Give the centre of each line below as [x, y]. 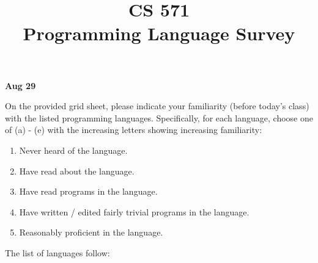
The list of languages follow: [57, 252]
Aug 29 [20, 85]
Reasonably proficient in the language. [91, 232]
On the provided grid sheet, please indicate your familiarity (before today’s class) [157, 106]
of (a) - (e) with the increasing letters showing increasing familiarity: [134, 130]
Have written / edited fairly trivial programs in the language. [134, 211]
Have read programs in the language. [88, 191]
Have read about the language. [77, 171]
